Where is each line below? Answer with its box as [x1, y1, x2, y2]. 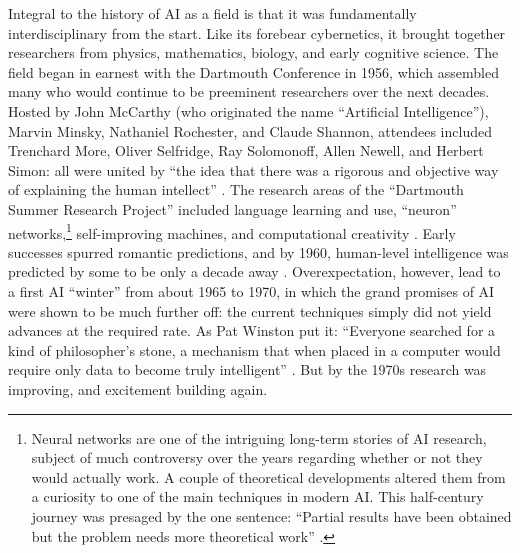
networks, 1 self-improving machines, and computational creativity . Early [8, 219, 456, 243]
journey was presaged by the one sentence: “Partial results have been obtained [31, 505, 512, 526]
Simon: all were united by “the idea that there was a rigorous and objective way [8, 159, 499, 180]
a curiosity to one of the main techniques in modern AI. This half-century [31, 486, 484, 507]
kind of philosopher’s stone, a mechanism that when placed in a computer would [8, 339, 501, 360]
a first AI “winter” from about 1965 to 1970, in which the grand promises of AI [8, 280, 495, 301]
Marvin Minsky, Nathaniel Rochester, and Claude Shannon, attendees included [8, 120, 492, 141]
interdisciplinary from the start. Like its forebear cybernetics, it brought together [8, 22, 506, 43]
